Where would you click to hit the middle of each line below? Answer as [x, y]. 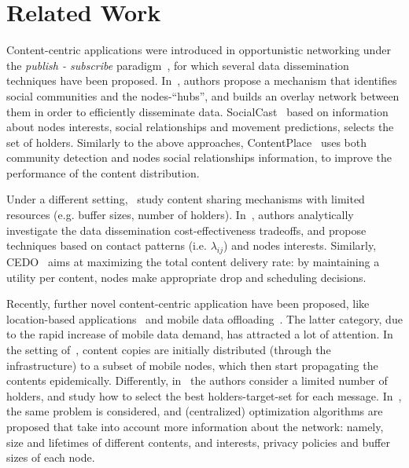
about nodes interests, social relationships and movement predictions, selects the [200, 127]
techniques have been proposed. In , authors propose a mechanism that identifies [202, 80]
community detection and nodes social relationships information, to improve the [199, 157]
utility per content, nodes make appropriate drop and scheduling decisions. [186, 277]
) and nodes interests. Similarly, [300, 245]
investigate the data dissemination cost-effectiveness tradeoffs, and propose [186, 230]
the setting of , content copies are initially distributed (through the [169, 350]
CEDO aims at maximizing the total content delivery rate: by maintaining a [193, 262]
